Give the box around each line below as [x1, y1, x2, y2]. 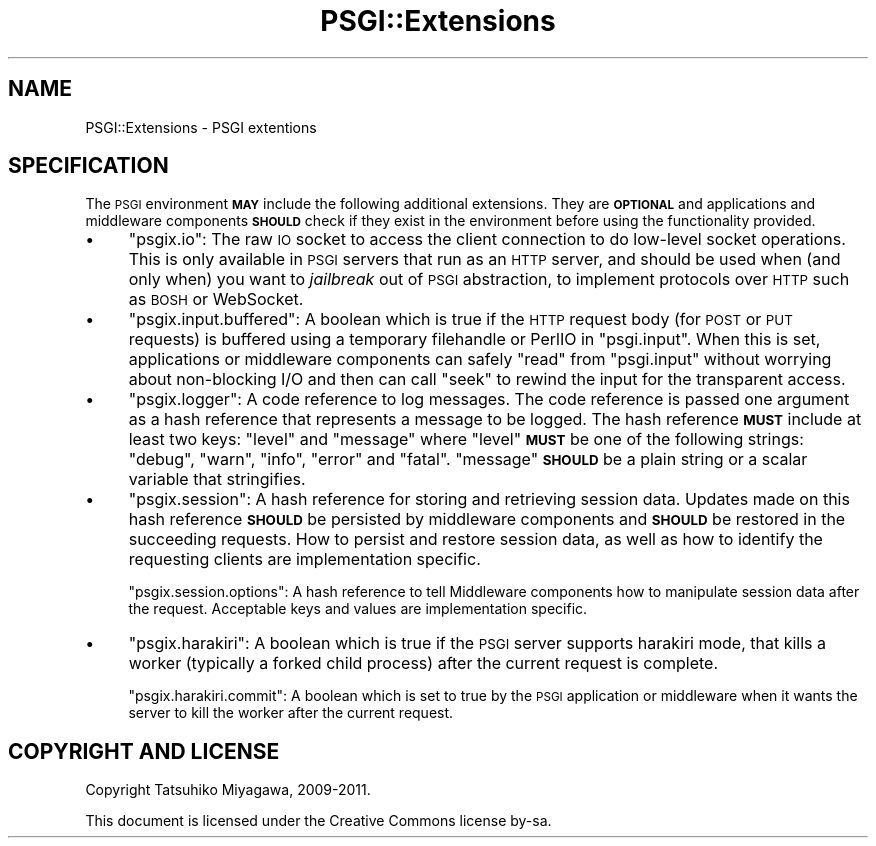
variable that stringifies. [128, 469, 306, 490]
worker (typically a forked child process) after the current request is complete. [128, 653, 719, 674]
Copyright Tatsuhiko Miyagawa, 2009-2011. [85, 781, 371, 799]
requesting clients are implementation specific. [128, 549, 481, 570]
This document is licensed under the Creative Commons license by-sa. [85, 812, 552, 830]
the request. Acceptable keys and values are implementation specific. [128, 600, 588, 618]
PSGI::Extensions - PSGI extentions [85, 118, 317, 136]
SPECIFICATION [8, 153, 169, 179]
